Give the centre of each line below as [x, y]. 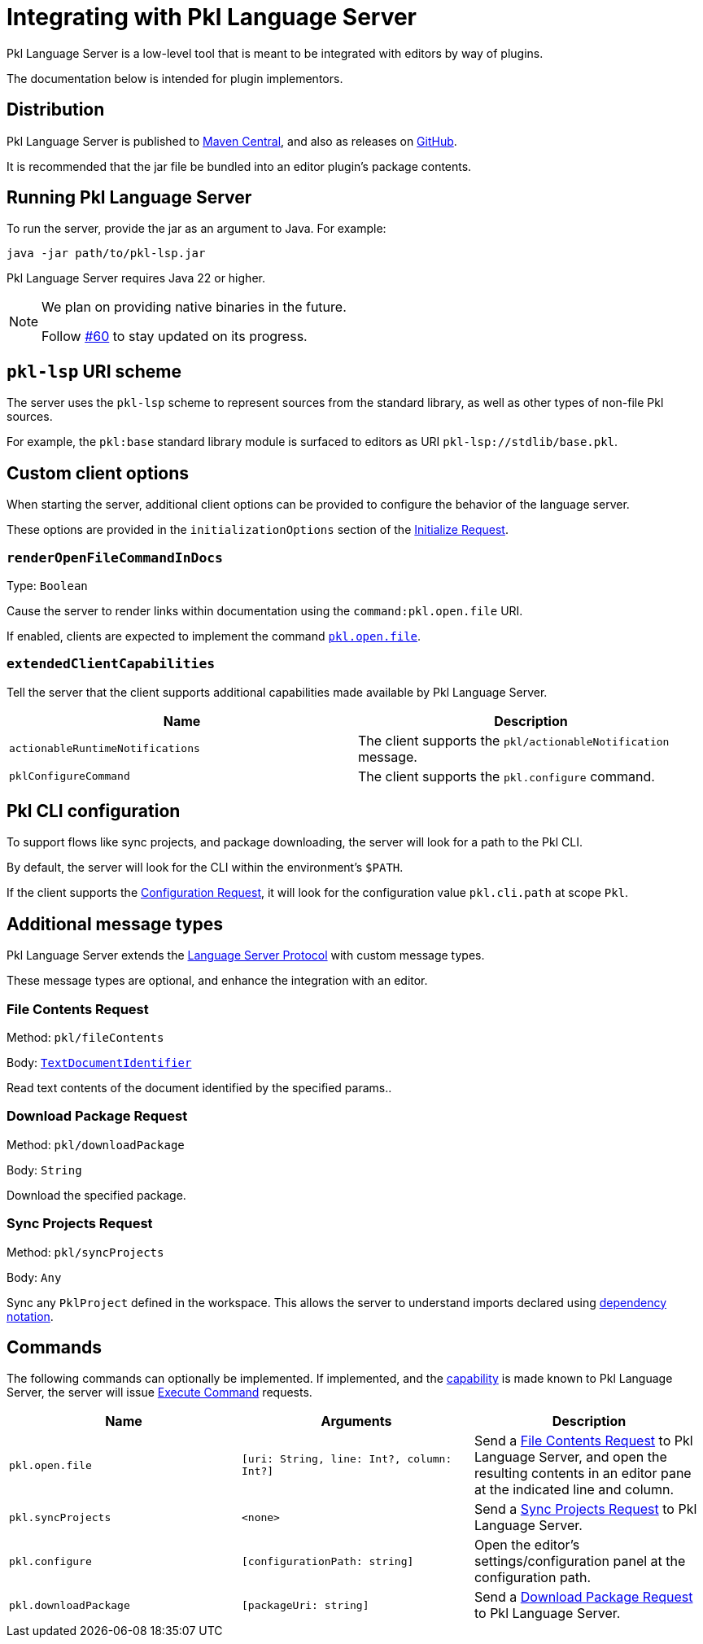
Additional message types [115, 924]
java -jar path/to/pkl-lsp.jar [106, 254]
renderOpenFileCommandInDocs [115, 557]
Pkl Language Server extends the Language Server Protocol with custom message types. [246, 955]
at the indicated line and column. [574, 1490]
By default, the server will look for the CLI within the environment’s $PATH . [205, 868]
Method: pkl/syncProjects [85, 1252]
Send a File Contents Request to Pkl [583, 1441]
